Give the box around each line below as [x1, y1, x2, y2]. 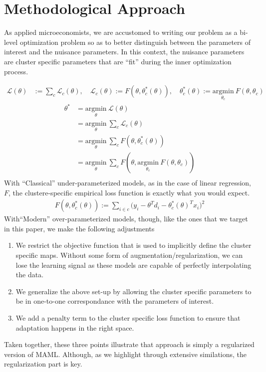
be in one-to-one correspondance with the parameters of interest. [15, 296, 214, 306]
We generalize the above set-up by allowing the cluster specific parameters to [15, 286, 252, 296]
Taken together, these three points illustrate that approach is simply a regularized [4, 339, 255, 350]
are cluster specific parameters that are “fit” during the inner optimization [4, 56, 232, 66]
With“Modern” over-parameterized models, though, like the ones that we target [4, 213, 248, 224]
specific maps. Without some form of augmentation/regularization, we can [15, 250, 243, 260]
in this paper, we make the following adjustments [4, 223, 155, 233]
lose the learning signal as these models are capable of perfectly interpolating [15, 259, 252, 270]
